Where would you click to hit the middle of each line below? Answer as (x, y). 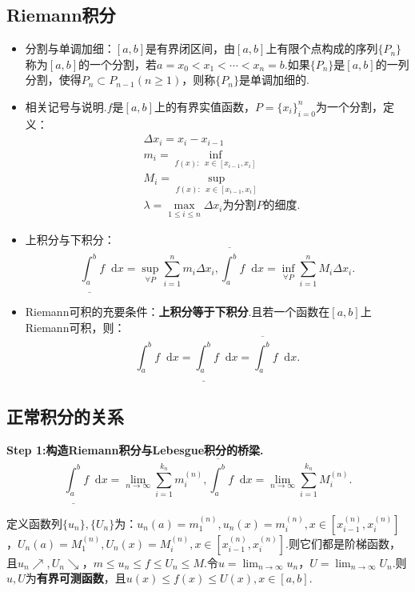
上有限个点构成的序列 (322, 48)
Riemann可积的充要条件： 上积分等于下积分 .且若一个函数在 (178, 312)
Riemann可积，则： (75, 328)
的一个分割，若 (118, 64)
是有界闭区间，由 (191, 48)
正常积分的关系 (65, 416)
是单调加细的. (274, 80)
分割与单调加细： (70, 48)
